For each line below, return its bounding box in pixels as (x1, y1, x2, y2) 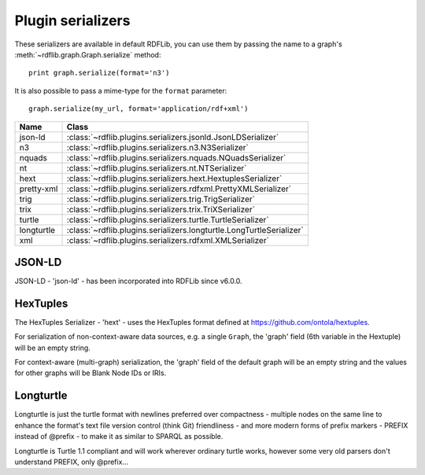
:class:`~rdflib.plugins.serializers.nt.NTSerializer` (66, 162, 247, 173)
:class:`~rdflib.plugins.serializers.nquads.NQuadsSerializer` (66, 152, 286, 163)
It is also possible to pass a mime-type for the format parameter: (14, 86, 227, 95)
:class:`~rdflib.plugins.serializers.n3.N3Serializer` (66, 142, 249, 153)
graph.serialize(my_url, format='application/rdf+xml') (28, 105, 249, 113)
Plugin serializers (14, 12, 131, 29)
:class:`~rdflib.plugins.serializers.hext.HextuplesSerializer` (66, 173, 283, 184)
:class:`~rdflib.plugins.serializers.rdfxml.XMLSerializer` (66, 234, 269, 245)
